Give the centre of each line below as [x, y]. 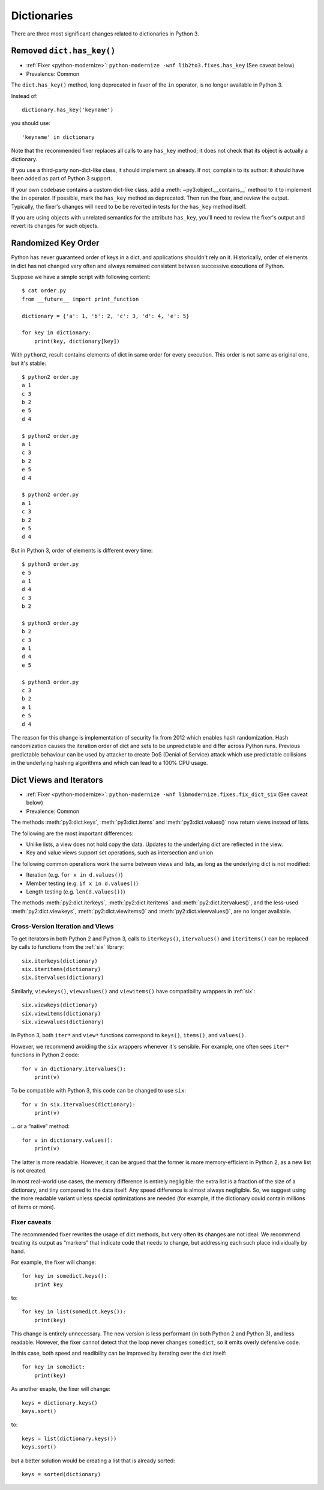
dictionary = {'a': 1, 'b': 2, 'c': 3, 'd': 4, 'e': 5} [106, 316]
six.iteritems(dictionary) [61, 969]
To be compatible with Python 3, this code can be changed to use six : [98, 1091]
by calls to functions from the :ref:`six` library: [67, 947]
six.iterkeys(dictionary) [60, 961]
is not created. [29, 1171]
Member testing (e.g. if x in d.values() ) [82, 883]
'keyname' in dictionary [58, 137]
